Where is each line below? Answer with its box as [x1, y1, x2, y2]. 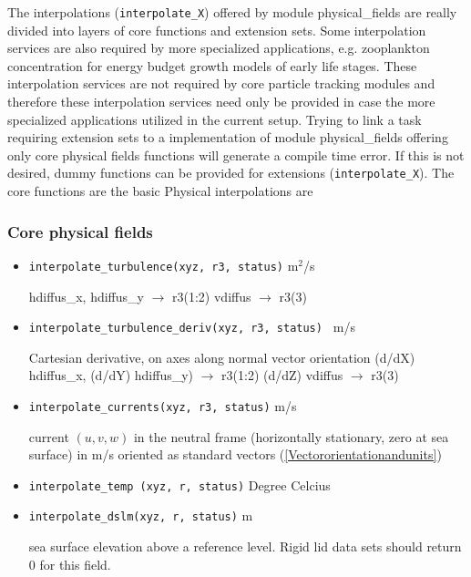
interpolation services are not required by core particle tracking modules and [7, 74, 435, 93]
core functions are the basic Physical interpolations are [7, 181, 313, 201]
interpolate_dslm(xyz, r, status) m [28, 506, 253, 525]
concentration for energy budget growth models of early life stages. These [7, 56, 417, 75]
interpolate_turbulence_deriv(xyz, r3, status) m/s [28, 317, 355, 336]
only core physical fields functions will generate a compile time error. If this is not [7, 145, 465, 164]
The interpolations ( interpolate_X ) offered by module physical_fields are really [7, 3, 457, 21]
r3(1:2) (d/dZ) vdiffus [221, 366, 343, 385]
